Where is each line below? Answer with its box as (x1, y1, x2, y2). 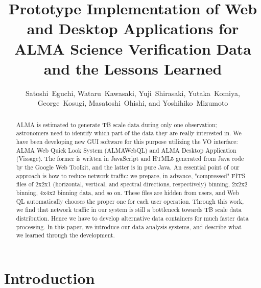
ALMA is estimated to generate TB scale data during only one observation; (16, 120, 217, 129)
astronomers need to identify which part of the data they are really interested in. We (16, 129, 242, 137)
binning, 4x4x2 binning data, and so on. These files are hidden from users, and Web (16, 188, 239, 197)
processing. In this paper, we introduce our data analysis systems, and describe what (16, 222, 242, 231)
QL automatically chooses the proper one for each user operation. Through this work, (16, 197, 244, 205)
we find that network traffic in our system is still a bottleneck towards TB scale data (16, 205, 242, 214)
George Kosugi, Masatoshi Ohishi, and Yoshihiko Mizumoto (37, 98, 228, 108)
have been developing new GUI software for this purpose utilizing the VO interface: (16, 137, 238, 146)
